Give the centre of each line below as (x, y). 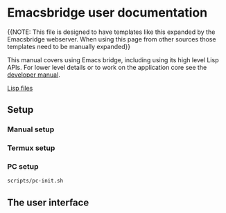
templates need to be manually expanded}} (69, 46)
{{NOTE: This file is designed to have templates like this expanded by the (111, 32)
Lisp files (20, 88)
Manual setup (31, 129)
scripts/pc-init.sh (35, 181)
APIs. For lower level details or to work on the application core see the (107, 67)
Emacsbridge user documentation (107, 13)
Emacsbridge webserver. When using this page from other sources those (112, 39)
